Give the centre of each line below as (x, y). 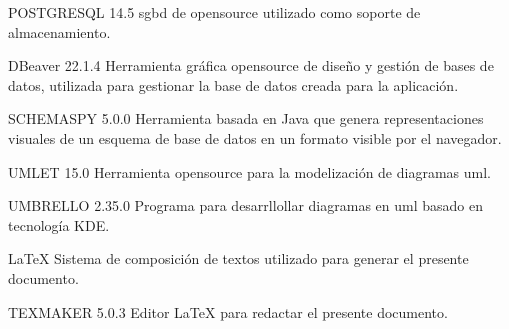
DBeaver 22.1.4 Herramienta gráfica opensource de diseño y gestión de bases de (251, 65)
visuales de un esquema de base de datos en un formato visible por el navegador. (255, 137)
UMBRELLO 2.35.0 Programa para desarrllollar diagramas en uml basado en (245, 205)
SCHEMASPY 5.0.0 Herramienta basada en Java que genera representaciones (246, 118)
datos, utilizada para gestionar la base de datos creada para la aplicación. (233, 84)
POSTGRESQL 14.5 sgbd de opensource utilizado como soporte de (214, 12)
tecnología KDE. (59, 224)
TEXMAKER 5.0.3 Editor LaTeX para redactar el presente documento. (228, 311)
